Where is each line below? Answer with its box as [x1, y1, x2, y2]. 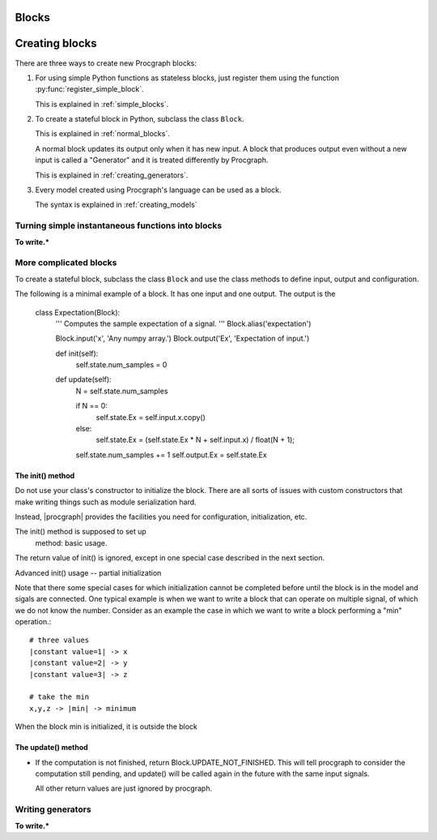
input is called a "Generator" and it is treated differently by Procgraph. [35, 155, 269, 165]
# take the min [29, 692, 90, 701]
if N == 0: [75, 401, 108, 411]
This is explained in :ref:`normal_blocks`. [35, 129, 170, 139]
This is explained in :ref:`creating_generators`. [35, 170, 189, 180]
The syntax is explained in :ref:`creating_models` [35, 199, 197, 210]
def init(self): [55, 349, 99, 358]
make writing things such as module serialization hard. [15, 497, 197, 507]
